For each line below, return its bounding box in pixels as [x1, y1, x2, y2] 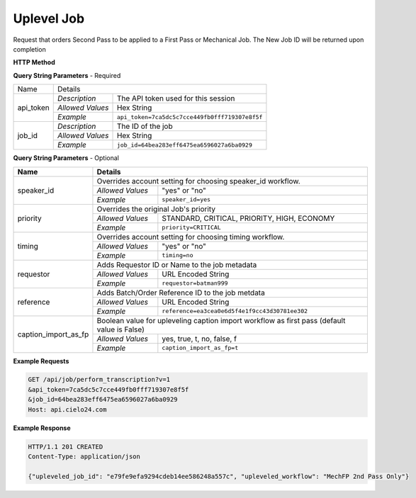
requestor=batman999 [162, 280, 228, 287]
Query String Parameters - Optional [13, 154, 120, 162]
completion [13, 45, 46, 53]
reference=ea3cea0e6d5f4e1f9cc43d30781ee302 [162, 307, 308, 315]
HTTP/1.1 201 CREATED [28, 443, 103, 451]
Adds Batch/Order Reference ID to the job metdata [96, 288, 265, 298]
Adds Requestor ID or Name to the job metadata [96, 259, 257, 269]
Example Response [13, 424, 71, 432]
